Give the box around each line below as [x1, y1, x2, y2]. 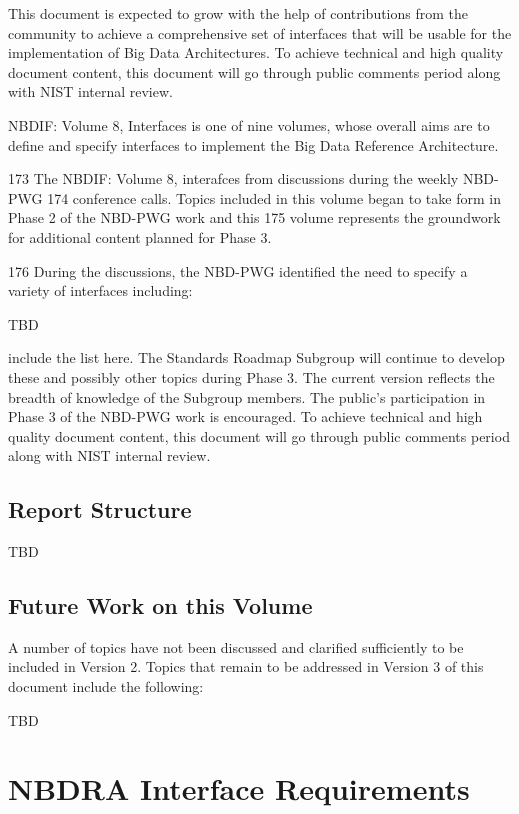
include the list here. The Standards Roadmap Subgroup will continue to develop [8, 347, 505, 368]
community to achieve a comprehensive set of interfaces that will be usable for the [8, 22, 512, 43]
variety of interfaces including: [8, 280, 193, 301]
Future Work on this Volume [8, 590, 313, 621]
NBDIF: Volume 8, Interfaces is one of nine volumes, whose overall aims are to [8, 114, 490, 135]
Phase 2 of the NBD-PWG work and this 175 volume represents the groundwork [8, 207, 501, 228]
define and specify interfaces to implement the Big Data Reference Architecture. [8, 134, 499, 155]
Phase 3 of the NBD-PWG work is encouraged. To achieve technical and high [8, 406, 483, 427]
